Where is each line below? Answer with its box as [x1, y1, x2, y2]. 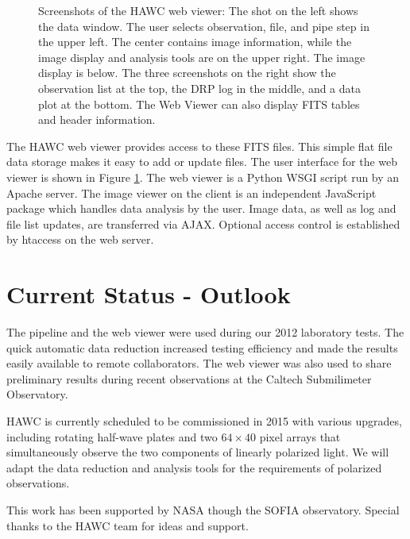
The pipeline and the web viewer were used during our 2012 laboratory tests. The [6, 324, 404, 341]
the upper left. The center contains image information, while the [38, 33, 352, 50]
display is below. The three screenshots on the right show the [38, 64, 336, 81]
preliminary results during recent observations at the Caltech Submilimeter [6, 370, 372, 387]
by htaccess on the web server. [6, 231, 154, 248]
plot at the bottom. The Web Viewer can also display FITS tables [38, 95, 360, 112]
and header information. [38, 111, 156, 128]
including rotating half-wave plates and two [6, 428, 218, 445]
